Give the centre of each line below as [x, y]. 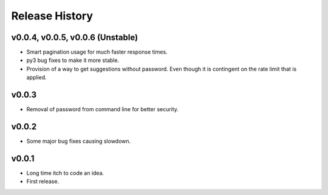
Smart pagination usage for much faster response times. [97, 52]
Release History [52, 16]
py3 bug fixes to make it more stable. [73, 60]
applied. [36, 77]
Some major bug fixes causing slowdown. [79, 141]
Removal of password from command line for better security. [103, 109]
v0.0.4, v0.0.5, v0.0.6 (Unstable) [75, 37]
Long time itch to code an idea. [65, 173]
